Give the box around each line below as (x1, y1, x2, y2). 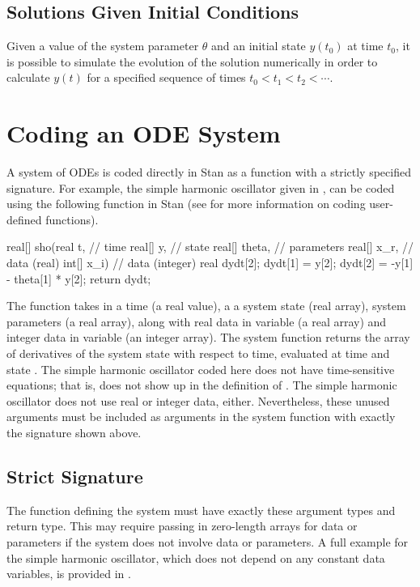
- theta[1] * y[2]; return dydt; (6, 270, 151, 287)
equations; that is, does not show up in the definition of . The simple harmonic (6, 376, 397, 393)
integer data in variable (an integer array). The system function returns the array (6, 329, 410, 346)
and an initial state (211, 37, 306, 54)
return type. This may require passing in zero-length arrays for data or (6, 517, 358, 534)
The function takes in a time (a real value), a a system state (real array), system (6, 297, 406, 314)
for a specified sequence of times (87, 69, 246, 86)
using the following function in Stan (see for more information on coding (6, 195, 366, 212)
